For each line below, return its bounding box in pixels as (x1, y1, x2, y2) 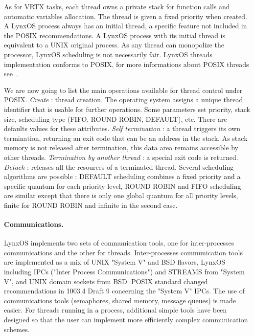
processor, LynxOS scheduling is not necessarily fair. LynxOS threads (4, 49, 212, 59)
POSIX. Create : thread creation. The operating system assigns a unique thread (4, 94, 243, 105)
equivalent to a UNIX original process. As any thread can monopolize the (4, 40, 224, 50)
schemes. (4, 324, 30, 334)
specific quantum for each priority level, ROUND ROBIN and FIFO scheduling (4, 180, 241, 191)
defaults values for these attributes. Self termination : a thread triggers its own (4, 123, 241, 134)
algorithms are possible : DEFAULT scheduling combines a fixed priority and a (4, 171, 241, 181)
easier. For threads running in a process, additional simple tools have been (4, 305, 227, 315)
